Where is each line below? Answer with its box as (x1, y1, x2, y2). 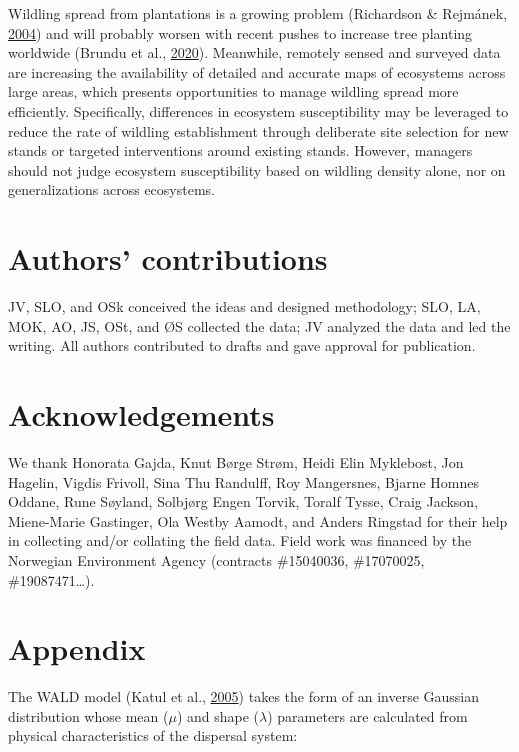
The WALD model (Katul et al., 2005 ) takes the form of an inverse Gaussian (8, 686, 480, 707)
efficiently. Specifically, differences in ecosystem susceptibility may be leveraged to (8, 100, 509, 121)
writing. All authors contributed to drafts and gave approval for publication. (8, 335, 476, 356)
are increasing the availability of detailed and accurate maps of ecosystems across (8, 61, 506, 82)
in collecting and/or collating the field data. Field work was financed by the (8, 530, 472, 551)
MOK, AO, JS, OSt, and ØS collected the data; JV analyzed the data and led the (8, 315, 511, 336)
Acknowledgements (8, 394, 275, 435)
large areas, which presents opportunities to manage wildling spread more (8, 81, 459, 102)
